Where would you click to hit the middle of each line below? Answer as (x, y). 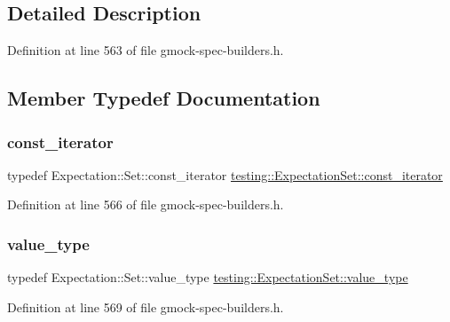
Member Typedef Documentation (164, 98)
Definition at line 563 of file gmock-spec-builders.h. (146, 50)
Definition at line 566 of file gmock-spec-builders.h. (146, 204)
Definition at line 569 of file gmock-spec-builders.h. (146, 306)
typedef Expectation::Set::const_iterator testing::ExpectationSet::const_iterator (225, 174)
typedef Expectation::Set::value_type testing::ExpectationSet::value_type (208, 277)
